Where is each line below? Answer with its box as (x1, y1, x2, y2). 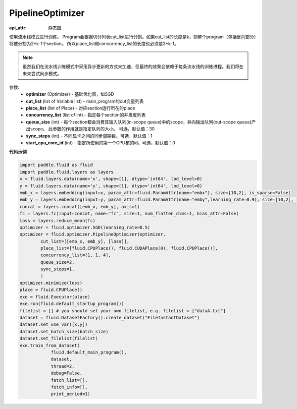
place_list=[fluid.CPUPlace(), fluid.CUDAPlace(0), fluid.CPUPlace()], (40, 245, 218, 251)
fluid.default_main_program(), (50, 350, 127, 355)
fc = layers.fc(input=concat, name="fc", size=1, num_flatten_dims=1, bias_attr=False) (19, 211, 239, 217)
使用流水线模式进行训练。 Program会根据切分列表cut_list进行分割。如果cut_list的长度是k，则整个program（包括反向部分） (9, 34, 256, 40)
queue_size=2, (40, 259, 75, 265)
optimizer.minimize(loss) (19, 280, 83, 286)
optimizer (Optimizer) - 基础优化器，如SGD (26, 91, 114, 97)
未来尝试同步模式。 (22, 70, 62, 76)
